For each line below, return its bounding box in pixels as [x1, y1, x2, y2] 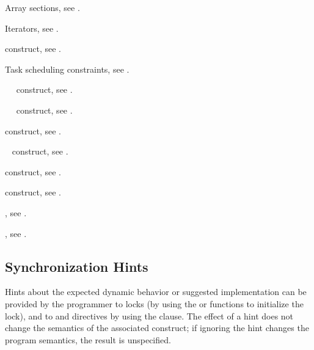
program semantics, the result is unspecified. [5, 333, 171, 346]
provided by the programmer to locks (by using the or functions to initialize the [5, 297, 304, 310]
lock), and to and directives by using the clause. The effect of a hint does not [5, 309, 294, 322]
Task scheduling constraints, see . [5, 62, 130, 75]
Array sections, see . [5, 1, 80, 13]
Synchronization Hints [5, 257, 148, 275]
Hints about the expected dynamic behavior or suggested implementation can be [5, 285, 307, 298]
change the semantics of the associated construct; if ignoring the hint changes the [5, 321, 309, 334]
